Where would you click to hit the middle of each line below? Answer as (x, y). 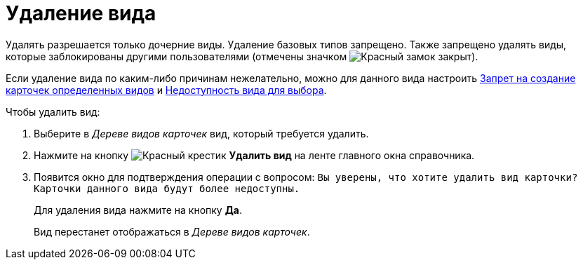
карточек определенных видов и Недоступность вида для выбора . (166, 90)
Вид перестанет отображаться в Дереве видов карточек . (172, 231)
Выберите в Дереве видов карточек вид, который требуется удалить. (201, 133)
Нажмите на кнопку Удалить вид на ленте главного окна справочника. (254, 155)
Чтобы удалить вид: (53, 111)
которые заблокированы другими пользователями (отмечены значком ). (242, 56)
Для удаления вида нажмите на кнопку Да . (138, 210)
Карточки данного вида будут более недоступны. (167, 188)
